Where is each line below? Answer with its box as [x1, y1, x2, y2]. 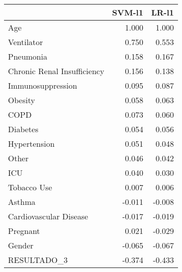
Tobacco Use [8, 181, 52, 193]
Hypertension [8, 138, 55, 149]
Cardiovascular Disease [8, 210, 88, 222]
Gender [8, 239, 33, 251]
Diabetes [8, 123, 38, 135]
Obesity [8, 94, 35, 106]
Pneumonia [8, 51, 47, 62]
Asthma [8, 196, 35, 207]
